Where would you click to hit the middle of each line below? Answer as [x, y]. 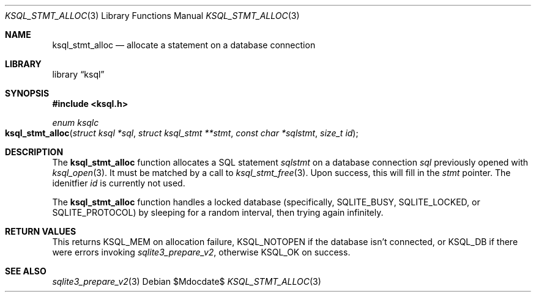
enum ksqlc [76, 123]
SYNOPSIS [27, 93]
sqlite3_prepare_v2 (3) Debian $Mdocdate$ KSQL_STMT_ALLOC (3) [187, 281]
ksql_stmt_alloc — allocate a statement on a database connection [184, 45]
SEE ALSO [26, 271]
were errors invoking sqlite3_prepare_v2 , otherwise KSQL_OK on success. [201, 252]
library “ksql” [78, 74]
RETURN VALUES [41, 231]
